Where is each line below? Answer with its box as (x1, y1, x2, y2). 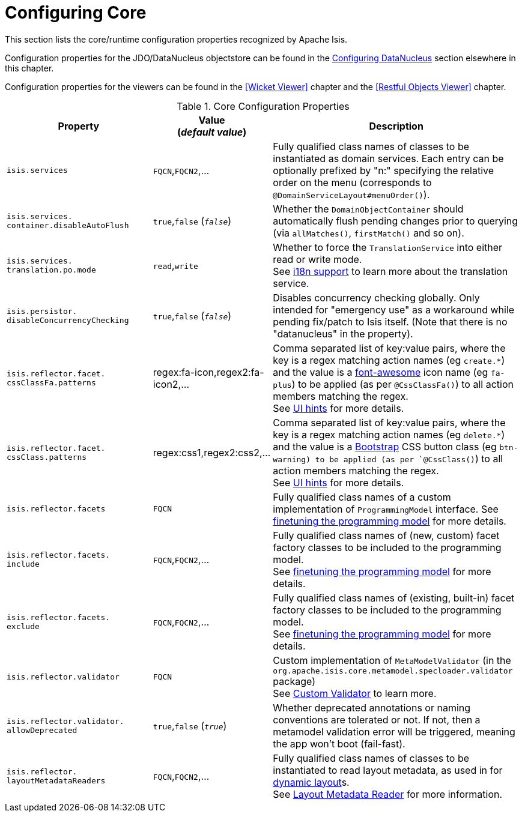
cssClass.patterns (7, 452, 87, 462)
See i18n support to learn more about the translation (273, 265, 508, 277)
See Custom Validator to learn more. (273, 687, 437, 699)
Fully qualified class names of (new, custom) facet (273, 529, 500, 541)
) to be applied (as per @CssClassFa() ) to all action (291, 378, 514, 390)
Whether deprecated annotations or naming (273, 701, 471, 714)
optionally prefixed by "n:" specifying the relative (273, 164, 494, 176)
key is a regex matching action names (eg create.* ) (273, 354, 505, 366)
